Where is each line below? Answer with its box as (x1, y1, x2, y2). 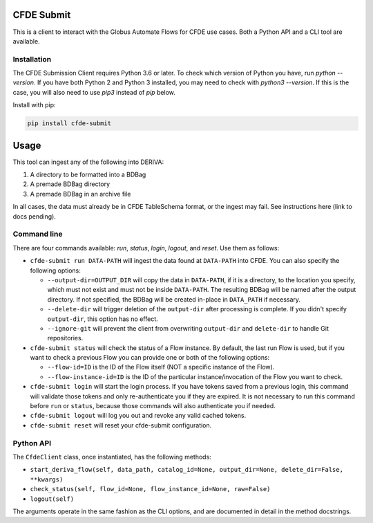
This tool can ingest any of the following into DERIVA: (12, 158, 164, 166)
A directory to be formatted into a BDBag (30, 170, 146, 179)
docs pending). (12, 212, 57, 221)
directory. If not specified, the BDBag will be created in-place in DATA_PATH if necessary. (47, 295, 300, 304)
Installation (12, 54, 52, 64)
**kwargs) (30, 475, 64, 484)
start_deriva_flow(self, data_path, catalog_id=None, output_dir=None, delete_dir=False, (30, 466, 343, 474)
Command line (12, 229, 63, 239)
